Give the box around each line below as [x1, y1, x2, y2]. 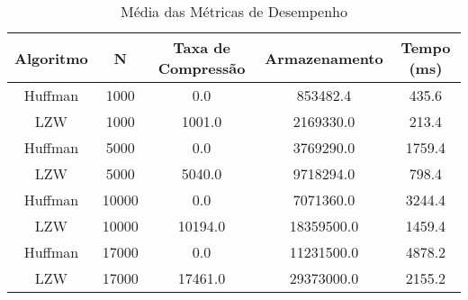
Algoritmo [14, 47, 88, 68]
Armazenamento [265, 47, 383, 68]
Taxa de [173, 37, 230, 58]
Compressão [157, 58, 246, 78]
